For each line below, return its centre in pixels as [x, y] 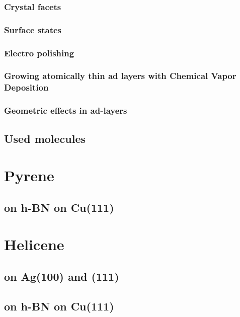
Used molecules [45, 138]
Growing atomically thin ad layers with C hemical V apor [120, 76]
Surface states [33, 29]
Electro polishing [39, 53]
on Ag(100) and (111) [62, 276]
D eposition [26, 87]
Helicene [34, 244]
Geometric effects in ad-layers [66, 110]
